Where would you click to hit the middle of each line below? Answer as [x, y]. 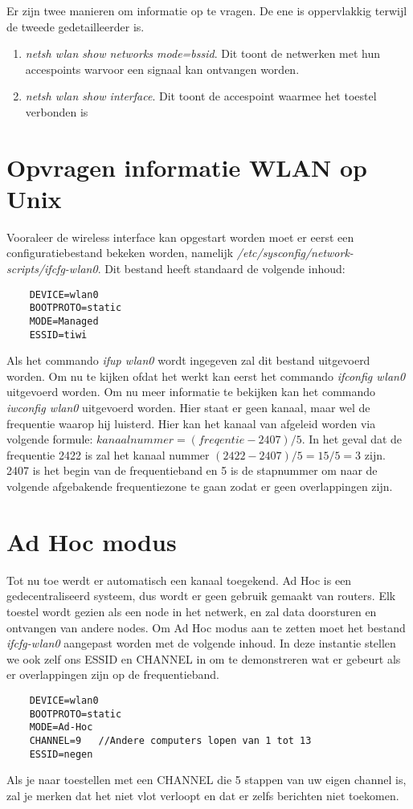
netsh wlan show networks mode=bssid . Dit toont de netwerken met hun [203, 53]
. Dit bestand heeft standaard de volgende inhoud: [221, 269]
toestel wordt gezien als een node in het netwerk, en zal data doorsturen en [192, 611]
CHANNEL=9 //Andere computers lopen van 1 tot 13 [170, 740]
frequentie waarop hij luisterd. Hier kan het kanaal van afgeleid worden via [191, 423]
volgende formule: [50, 439]
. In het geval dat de [352, 439]
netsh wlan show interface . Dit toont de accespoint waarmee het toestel [201, 96]
